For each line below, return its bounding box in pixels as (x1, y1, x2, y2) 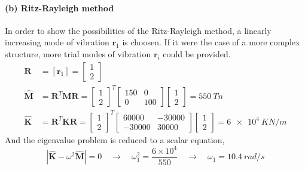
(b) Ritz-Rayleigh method (5, 1, 114, 14)
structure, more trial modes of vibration (5, 47, 151, 60)
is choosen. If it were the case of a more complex (122, 36, 300, 48)
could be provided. (163, 47, 231, 60)
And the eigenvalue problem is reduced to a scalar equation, (5, 133, 225, 146)
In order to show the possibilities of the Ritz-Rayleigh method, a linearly (5, 24, 272, 36)
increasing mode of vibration (5, 36, 109, 48)
